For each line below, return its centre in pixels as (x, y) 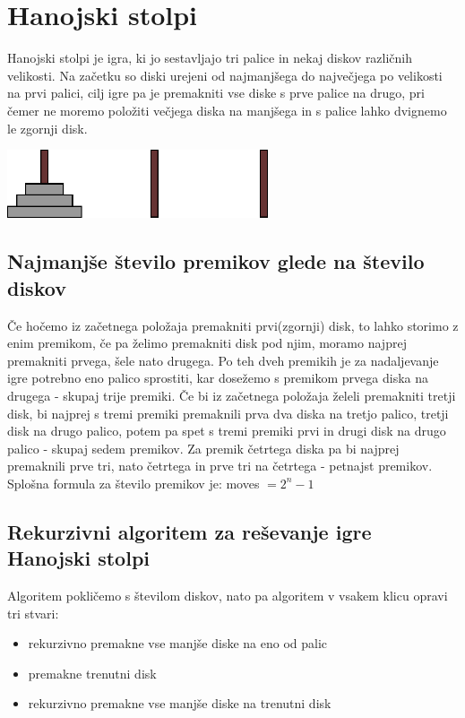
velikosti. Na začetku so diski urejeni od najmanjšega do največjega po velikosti (225, 75)
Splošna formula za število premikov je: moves (133, 483)
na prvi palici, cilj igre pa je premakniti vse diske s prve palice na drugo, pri (216, 93)
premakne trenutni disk (92, 673)
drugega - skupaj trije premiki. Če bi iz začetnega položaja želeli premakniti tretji (232, 395)
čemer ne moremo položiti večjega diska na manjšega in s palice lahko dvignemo (227, 110)
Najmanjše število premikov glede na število (216, 261)
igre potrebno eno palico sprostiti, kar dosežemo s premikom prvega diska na (218, 378)
